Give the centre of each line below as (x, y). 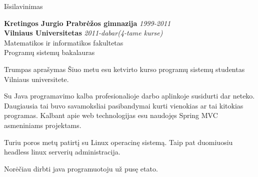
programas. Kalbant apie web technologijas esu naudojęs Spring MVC (111, 115)
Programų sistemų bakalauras (49, 52)
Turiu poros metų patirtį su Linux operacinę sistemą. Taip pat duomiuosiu (118, 142)
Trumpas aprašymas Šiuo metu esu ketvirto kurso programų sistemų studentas (124, 69)
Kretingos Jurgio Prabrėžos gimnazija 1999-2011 (87, 23)
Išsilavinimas (23, 6)
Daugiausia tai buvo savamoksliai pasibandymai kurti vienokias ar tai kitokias (124, 105)
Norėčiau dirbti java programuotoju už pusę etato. (81, 168)
